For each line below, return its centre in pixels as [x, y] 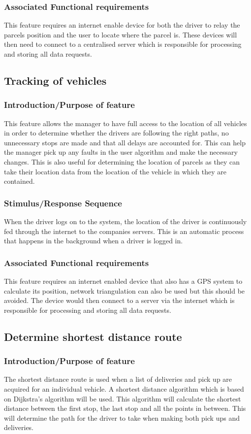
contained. [19, 181]
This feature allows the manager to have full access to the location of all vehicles [125, 123]
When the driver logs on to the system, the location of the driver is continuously [125, 221]
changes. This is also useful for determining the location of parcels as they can [122, 161]
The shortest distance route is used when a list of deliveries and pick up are [118, 379]
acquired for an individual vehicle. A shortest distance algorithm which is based [124, 388]
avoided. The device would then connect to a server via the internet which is [119, 300]
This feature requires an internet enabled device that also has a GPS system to [123, 281]
